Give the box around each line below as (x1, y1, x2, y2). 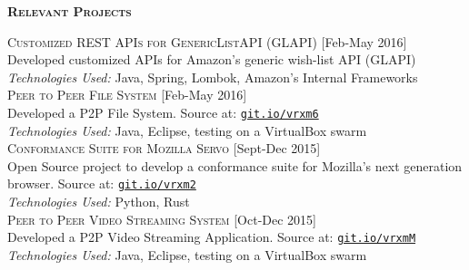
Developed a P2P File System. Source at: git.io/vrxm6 (7, 102, 319, 121)
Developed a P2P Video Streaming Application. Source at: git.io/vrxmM (7, 227, 416, 246)
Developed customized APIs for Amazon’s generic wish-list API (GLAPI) (7, 50, 416, 69)
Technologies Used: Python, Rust (7, 192, 190, 211)
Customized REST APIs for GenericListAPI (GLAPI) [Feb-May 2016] (7, 32, 407, 51)
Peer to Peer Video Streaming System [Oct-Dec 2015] (7, 209, 316, 228)
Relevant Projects (7, 2, 132, 20)
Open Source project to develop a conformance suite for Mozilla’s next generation (7, 156, 463, 175)
